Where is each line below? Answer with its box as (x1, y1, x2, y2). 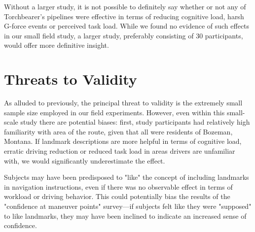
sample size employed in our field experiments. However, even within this (4, 107, 225, 117)
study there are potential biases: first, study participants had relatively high (20, 117, 250, 127)
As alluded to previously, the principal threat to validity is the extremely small (4, 98, 243, 108)
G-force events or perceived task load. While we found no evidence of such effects (4, 21, 250, 31)
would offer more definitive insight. (4, 40, 109, 50)
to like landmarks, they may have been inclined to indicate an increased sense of (4, 210, 247, 221)
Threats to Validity (4, 69, 137, 89)
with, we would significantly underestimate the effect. (4, 155, 165, 166)
